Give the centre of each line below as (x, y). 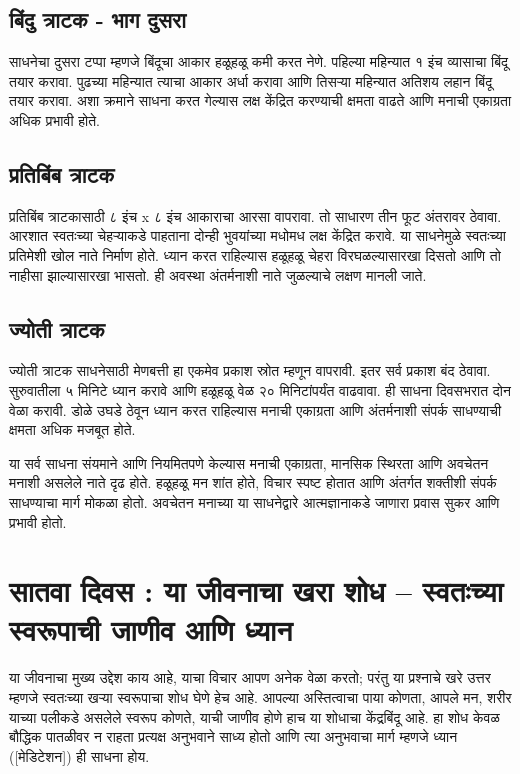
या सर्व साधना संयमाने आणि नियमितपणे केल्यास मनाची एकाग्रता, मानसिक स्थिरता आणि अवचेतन (249, 462)
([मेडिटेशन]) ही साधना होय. (79, 755)
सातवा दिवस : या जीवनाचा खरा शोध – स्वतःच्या (256, 590)
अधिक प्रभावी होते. (54, 119)
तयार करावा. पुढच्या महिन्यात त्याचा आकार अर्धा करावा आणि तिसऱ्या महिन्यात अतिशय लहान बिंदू (251, 80)
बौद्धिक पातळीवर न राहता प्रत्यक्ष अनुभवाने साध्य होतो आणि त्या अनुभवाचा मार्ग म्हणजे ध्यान (233, 736)
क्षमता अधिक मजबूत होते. (72, 429)
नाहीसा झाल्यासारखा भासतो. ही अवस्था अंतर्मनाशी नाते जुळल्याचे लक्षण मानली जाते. (218, 274)
